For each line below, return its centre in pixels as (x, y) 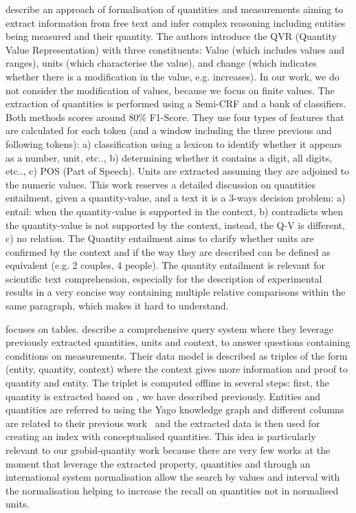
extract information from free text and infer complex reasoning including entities (176, 22)
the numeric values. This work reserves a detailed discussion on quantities (161, 184)
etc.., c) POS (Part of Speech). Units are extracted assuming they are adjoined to (178, 171)
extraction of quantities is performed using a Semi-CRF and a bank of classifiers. (176, 103)
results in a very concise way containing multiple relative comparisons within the (176, 292)
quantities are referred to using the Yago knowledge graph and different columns (175, 410)
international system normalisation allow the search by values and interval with (173, 477)
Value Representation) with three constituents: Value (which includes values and (175, 49)
